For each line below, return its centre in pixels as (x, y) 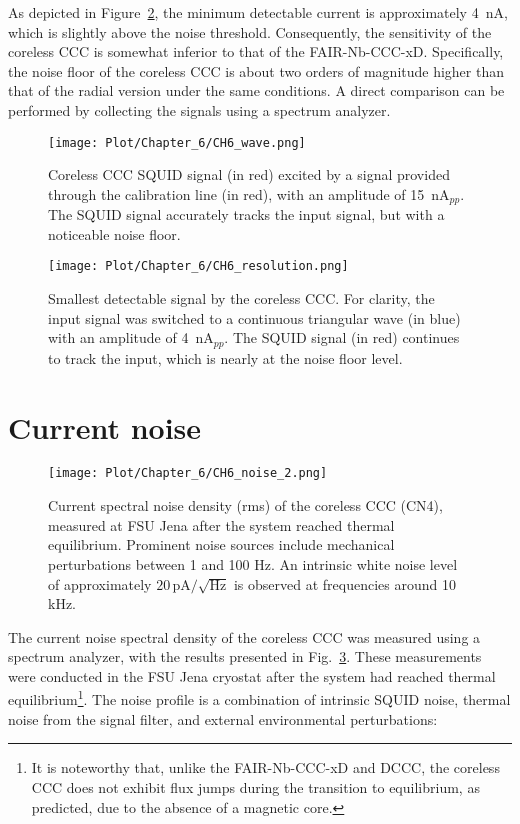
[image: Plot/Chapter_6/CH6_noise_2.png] (188, 473)
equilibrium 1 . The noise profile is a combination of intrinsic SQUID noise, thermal (259, 698)
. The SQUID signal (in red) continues (342, 337)
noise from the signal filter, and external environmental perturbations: (223, 718)
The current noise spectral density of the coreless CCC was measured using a (244, 636)
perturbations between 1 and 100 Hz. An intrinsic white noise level (253, 563)
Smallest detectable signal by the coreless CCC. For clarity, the (241, 298)
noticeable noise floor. (114, 233)
